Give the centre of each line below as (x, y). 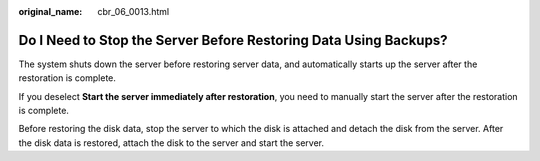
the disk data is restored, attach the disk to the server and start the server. (171, 142)
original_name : (50, 11)
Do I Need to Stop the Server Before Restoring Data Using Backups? (233, 40)
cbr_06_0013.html (133, 11)
